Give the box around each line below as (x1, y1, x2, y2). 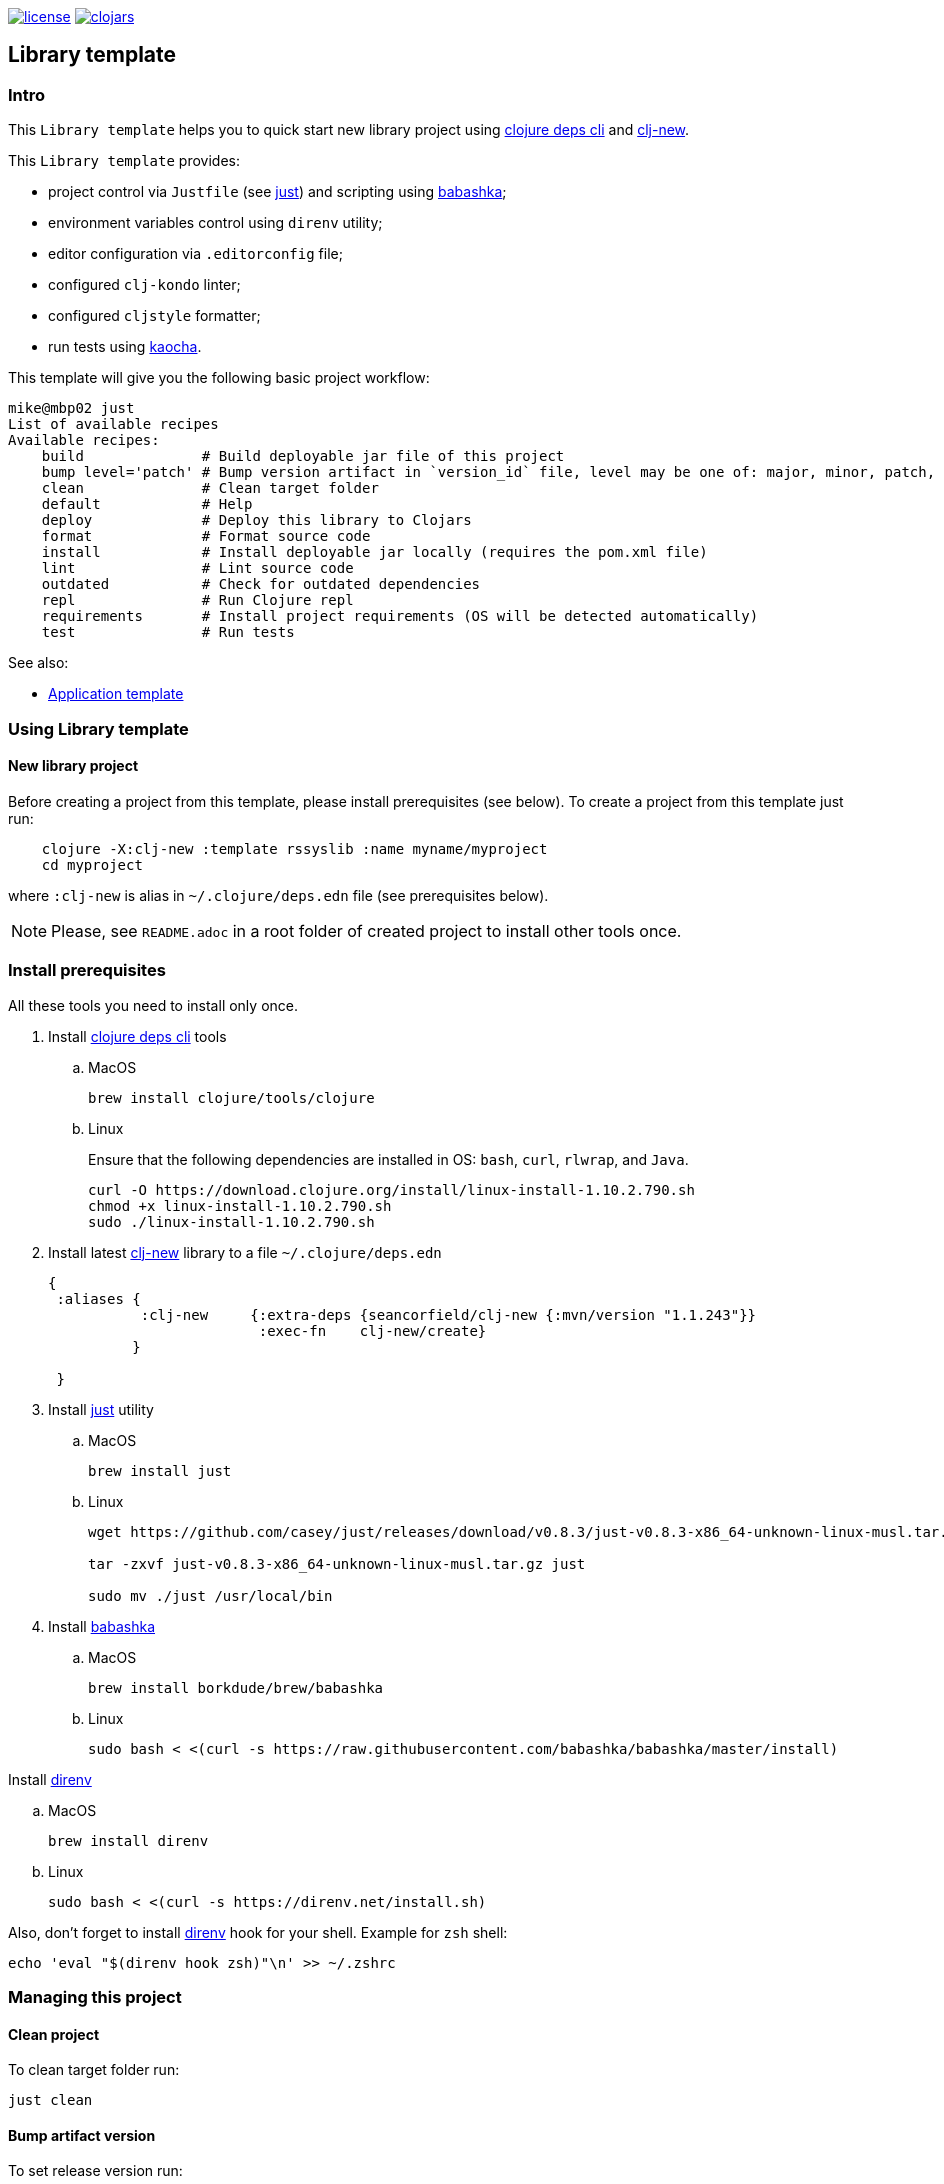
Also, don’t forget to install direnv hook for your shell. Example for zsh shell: (8, 1923, 508, 1941)
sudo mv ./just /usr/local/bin (88, 1587, 333, 1604)
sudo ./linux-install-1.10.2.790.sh (88, 1213, 375, 1230)
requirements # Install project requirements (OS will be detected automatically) (41, 608, 759, 625)
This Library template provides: (8, 152, 240, 170)
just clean (8, 2092, 93, 2109)
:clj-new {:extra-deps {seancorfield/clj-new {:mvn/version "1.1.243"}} (140, 1306, 757, 1323)
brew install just (88, 1462, 232, 1479)
